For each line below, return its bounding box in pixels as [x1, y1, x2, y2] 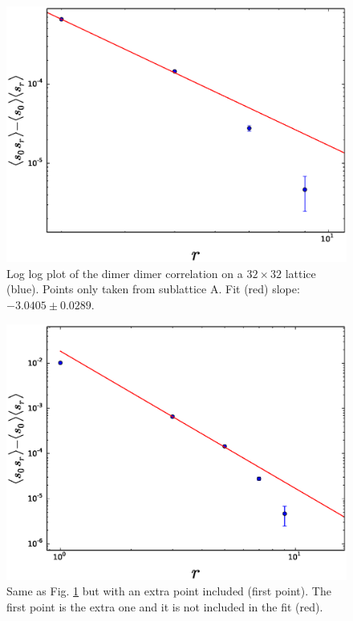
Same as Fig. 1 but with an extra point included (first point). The [6, 583, 331, 599]
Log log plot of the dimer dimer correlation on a [6, 264, 243, 281]
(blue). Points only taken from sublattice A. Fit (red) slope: [6, 280, 300, 297]
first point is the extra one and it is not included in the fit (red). [6, 599, 323, 615]
